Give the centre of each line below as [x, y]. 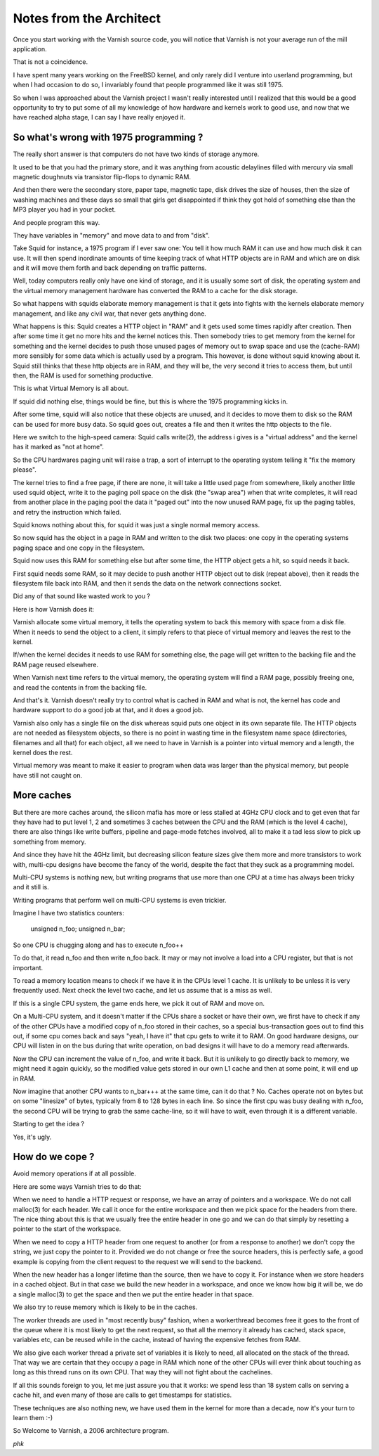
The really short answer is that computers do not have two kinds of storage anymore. [136, 154]
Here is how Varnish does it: [54, 609]
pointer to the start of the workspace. [67, 1229]
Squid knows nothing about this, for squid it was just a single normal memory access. [136, 525]
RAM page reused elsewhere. [56, 664]
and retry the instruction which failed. [67, 512]
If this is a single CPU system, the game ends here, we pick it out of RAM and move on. [139, 1003]
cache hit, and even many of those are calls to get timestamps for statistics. [122, 1395]
